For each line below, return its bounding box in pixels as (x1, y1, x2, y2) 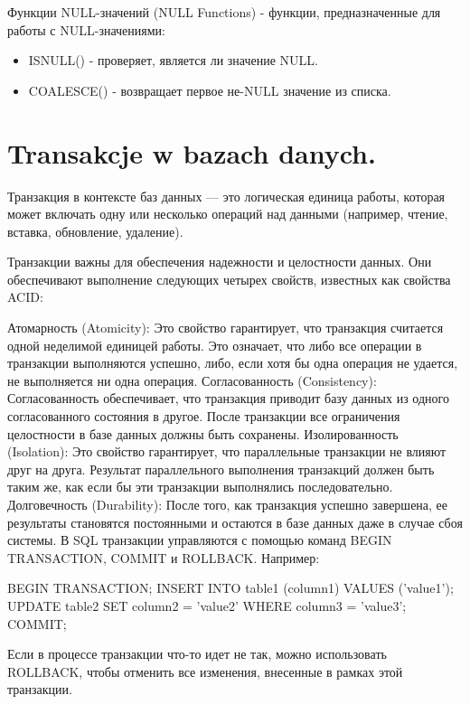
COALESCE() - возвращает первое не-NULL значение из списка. (28, 80, 391, 99)
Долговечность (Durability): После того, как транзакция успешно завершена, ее (7, 495, 448, 513)
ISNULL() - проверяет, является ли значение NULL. (28, 51, 319, 70)
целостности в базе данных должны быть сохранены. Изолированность (7, 424, 399, 443)
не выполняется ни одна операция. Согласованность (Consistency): (7, 371, 377, 390)
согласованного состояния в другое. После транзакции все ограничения (7, 407, 400, 426)
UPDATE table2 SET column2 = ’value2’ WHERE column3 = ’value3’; (7, 596, 407, 615)
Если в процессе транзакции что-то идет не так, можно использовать (7, 644, 387, 663)
